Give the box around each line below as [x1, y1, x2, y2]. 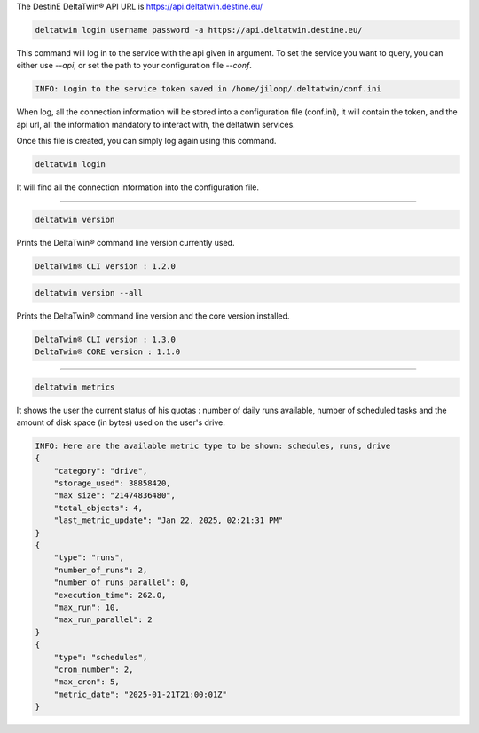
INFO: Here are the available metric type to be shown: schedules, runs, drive [35, 440, 391, 451]
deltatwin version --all [35, 288, 144, 297]
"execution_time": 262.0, [53, 590, 167, 600]
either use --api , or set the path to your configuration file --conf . [16, 60, 253, 71]
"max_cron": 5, [53, 677, 120, 687]
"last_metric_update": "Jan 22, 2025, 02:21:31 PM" [53, 516, 284, 525]
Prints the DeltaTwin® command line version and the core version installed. [16, 311, 290, 321]
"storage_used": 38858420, [53, 478, 172, 488]
